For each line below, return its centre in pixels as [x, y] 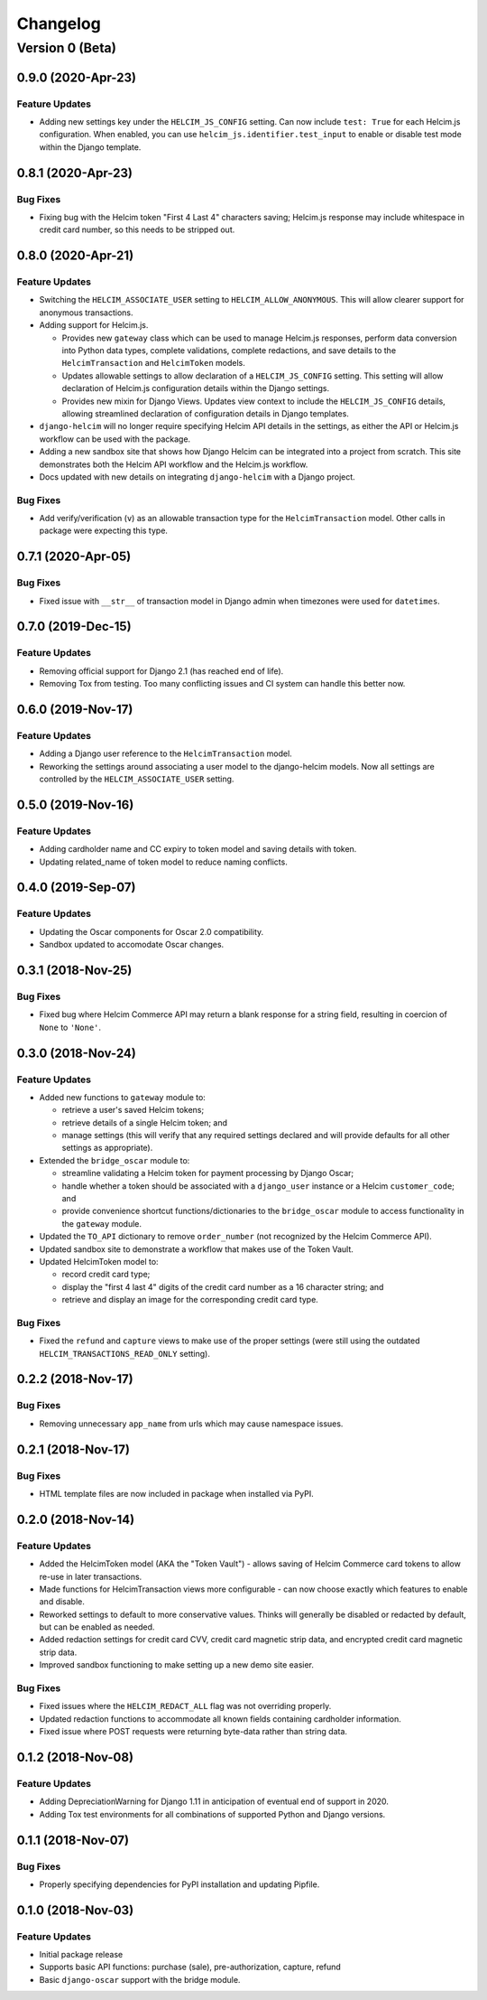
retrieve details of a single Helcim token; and [145, 1122]
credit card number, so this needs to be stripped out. [137, 229]
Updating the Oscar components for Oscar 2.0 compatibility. [152, 931]
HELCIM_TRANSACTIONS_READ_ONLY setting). [125, 1353]
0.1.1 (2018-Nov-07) [73, 1840]
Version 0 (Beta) [67, 48]
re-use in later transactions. [91, 1576]
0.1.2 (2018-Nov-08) [75, 1757]
